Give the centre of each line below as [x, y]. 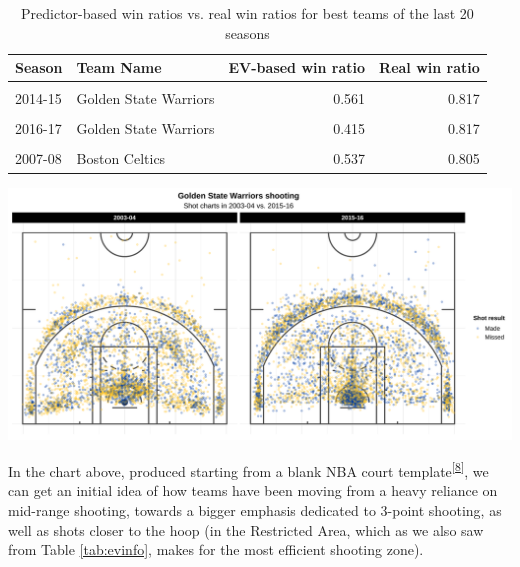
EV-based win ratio [297, 67]
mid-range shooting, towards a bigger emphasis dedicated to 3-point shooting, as [255, 510]
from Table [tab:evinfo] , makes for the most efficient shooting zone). [216, 549]
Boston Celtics [121, 158]
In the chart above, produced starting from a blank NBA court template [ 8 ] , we [248, 469]
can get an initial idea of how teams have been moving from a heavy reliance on [253, 490]
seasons [247, 32]
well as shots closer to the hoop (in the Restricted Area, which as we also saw [246, 529]
